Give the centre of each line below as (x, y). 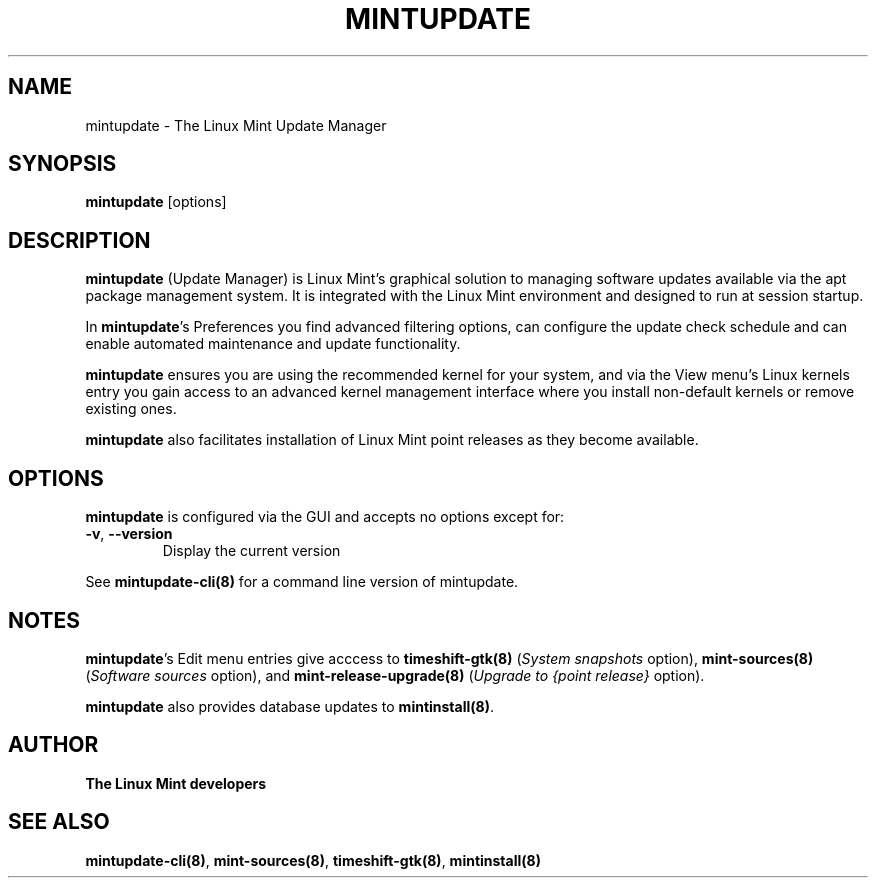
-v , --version (129, 534)
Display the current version (251, 551)
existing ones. (131, 409)
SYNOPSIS (62, 164)
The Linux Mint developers (176, 783)
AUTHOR (53, 745)
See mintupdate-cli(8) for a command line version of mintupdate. (302, 582)
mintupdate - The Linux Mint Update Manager (236, 125)
